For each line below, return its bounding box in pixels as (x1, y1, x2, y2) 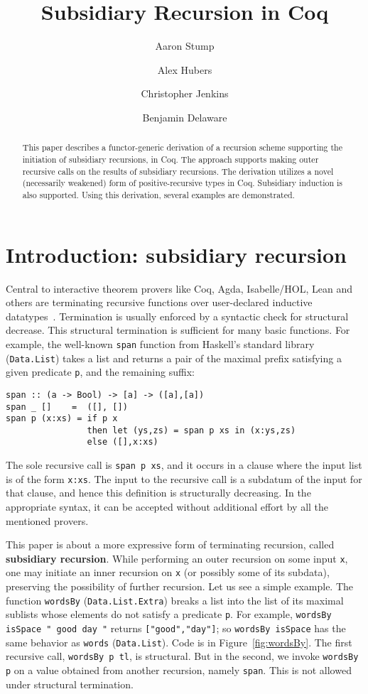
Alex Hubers (157, 62, 212, 77)
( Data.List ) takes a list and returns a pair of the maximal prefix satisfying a (6, 350, 342, 365)
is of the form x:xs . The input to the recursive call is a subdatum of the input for (6, 471, 362, 486)
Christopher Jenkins (141, 86, 229, 101)
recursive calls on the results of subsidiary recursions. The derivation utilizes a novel (22, 165, 334, 177)
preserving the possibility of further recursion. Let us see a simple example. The (6, 579, 354, 594)
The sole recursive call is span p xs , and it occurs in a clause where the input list (6, 457, 362, 472)
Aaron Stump (155, 38, 215, 53)
